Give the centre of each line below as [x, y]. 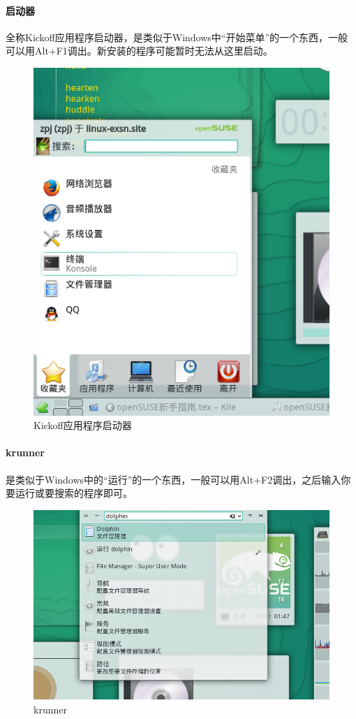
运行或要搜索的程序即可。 [74, 493]
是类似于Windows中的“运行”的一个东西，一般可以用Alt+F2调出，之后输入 [173, 479]
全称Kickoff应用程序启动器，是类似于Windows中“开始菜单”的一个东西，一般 [177, 37]
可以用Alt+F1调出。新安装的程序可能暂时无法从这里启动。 [139, 51]
